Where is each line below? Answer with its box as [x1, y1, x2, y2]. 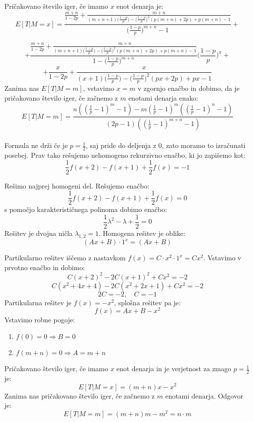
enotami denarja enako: [128, 92, 198, 103]
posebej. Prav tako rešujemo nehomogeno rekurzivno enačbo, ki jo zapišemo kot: [4, 149, 246, 160]
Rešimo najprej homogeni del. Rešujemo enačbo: [4, 180, 149, 190]
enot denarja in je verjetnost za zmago [116, 363, 232, 374]
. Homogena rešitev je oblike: [98, 228, 186, 238]
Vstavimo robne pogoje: [4, 315, 75, 325]
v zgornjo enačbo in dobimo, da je [137, 83, 240, 93]
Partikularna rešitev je [4, 297, 72, 307]
